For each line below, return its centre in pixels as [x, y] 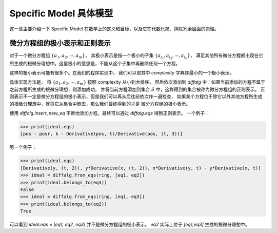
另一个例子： [23, 147]
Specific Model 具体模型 [61, 13]
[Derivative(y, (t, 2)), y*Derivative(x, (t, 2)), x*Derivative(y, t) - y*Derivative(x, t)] [141, 168]
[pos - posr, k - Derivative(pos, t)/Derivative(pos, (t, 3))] [102, 134]
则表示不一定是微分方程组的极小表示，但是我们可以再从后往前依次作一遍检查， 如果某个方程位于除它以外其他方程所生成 [136, 96]
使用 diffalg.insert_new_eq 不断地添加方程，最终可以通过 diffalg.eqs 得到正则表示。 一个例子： [110, 113]
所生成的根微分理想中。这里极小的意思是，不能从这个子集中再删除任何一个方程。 [95, 63]
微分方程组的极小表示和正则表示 [60, 43]
